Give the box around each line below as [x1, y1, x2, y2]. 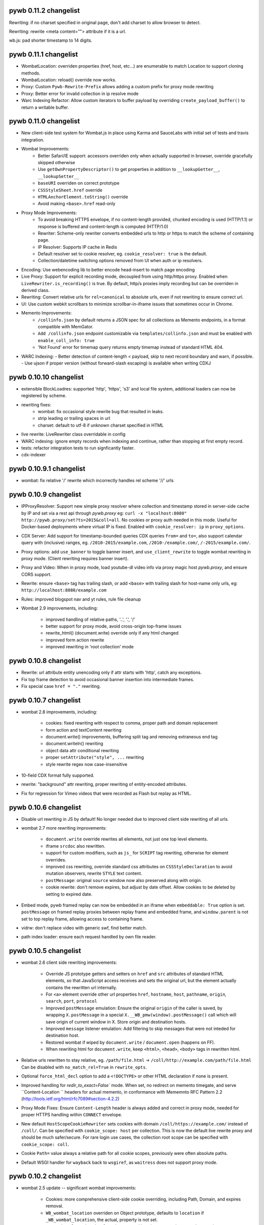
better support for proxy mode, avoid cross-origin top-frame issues [45, 623, 182, 629]
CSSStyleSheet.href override [38, 187, 103, 193]
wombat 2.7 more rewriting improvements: [21, 825, 107, 831]
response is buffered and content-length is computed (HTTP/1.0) [38, 223, 169, 229]
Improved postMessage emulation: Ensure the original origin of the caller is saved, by [45, 1005, 222, 1011]
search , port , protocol [45, 998, 97, 1004]
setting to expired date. [45, 891, 92, 897]
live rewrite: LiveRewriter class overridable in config [21, 431, 126, 437]
